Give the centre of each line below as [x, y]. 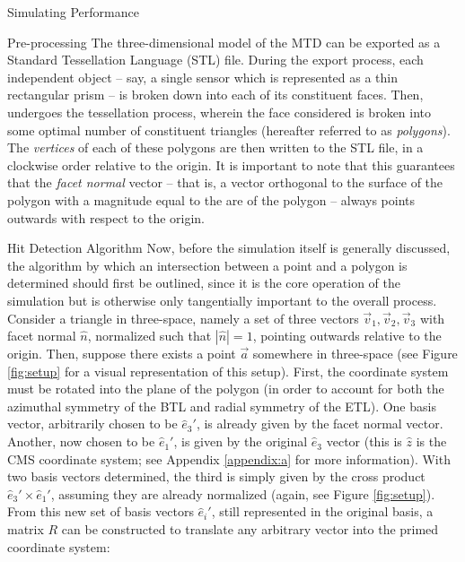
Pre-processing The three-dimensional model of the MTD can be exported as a [224, 42]
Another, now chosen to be [81, 441]
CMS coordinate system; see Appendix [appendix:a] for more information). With [229, 458]
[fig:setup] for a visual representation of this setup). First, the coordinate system [228, 371]
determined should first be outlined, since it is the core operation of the [204, 283]
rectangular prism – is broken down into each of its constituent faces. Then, [215, 95]
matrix [26, 529]
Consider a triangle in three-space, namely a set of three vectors [183, 318]
